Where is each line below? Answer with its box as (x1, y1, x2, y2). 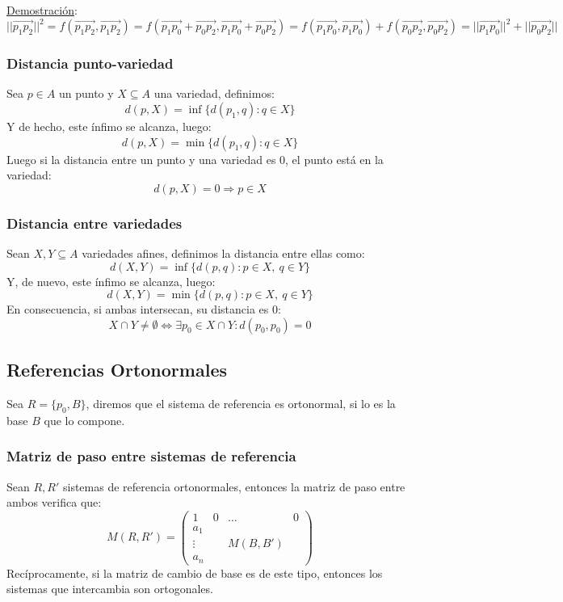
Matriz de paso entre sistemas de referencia (6, 446, 296, 466)
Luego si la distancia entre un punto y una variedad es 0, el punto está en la (6, 150, 384, 167)
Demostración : (6, 2, 78, 18)
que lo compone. (44, 411, 125, 428)
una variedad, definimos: (153, 85, 275, 102)
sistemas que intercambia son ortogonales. (6, 580, 213, 597)
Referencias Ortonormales (6, 357, 227, 382)
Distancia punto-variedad (6, 53, 174, 74)
